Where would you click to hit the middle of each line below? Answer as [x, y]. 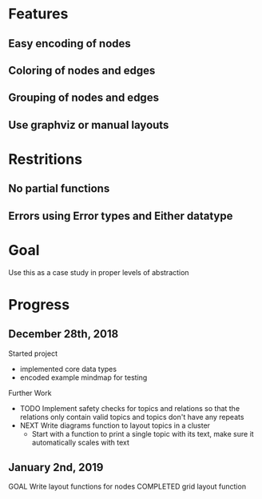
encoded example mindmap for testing [83, 377]
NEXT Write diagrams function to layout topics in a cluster [115, 425]
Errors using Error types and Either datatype [121, 216]
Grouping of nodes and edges [84, 98]
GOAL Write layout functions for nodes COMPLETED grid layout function [127, 487]
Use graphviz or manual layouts [89, 125]
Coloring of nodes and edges [82, 70]
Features [38, 14]
